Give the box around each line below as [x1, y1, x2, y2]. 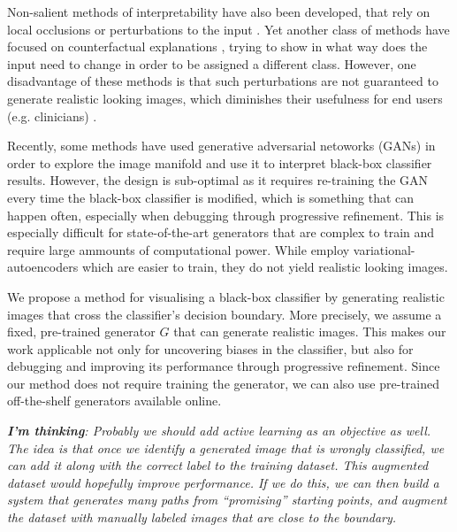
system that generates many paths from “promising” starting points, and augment [7, 490, 447, 509]
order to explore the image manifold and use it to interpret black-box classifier [7, 153, 432, 172]
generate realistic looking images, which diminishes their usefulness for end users [7, 89, 443, 107]
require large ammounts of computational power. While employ [7, 240, 350, 258]
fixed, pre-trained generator [7, 322, 156, 341]
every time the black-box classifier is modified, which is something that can [7, 188, 415, 206]
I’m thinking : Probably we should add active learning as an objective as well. [7, 421, 431, 440]
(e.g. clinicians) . [7, 106, 97, 125]
